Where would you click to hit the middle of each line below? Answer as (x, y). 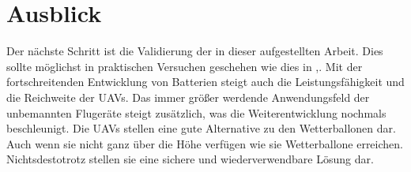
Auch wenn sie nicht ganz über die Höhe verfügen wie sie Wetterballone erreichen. (205, 143)
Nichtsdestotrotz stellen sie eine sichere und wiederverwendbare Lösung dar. (190, 159)
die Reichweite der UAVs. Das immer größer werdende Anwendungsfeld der (188, 97)
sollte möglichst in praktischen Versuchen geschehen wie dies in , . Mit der (185, 66)
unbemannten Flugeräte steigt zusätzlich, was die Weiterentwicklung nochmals (196, 112)
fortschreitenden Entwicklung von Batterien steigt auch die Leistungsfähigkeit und (205, 82)
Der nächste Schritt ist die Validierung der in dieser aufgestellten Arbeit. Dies (195, 51)
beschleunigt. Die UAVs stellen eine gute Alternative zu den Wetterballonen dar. (201, 128)
